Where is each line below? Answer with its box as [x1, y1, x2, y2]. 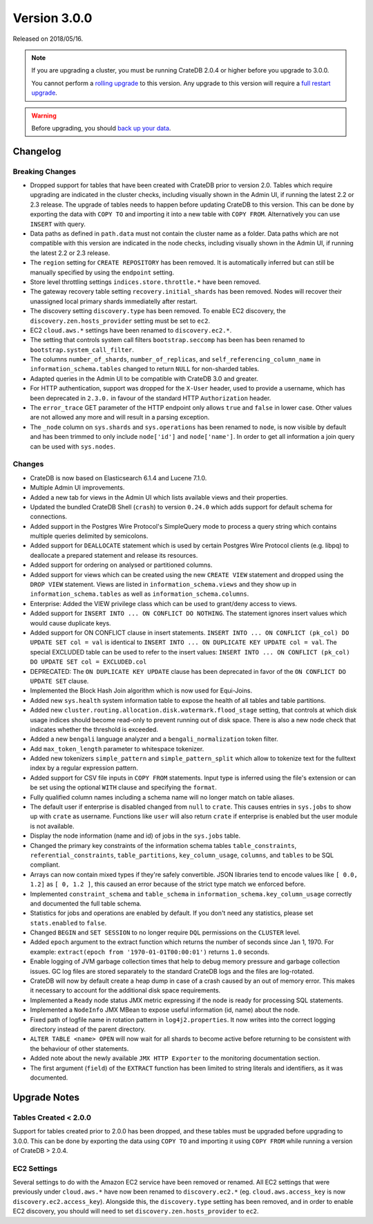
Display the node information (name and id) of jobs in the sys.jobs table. [30, 831, 241, 840]
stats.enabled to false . [30, 919, 107, 927]
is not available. [30, 822, 75, 830]
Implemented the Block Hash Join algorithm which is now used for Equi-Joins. [30, 686, 252, 695]
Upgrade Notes [12, 1091, 79, 1103]
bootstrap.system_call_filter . [30, 346, 135, 354]
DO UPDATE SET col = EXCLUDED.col [30, 658, 147, 666]
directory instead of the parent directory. [30, 1025, 146, 1033]
